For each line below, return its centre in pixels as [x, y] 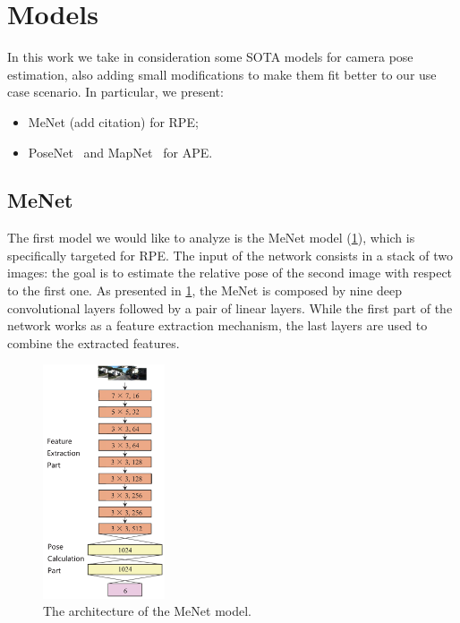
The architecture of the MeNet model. [148, 611]
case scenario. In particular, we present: [115, 92]
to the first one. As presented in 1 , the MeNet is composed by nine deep [205, 290]
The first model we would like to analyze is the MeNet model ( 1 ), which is [211, 238]
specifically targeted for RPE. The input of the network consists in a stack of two [230, 255]
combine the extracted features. [94, 342]
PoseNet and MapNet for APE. [120, 152]
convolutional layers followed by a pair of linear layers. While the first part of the [230, 307]
